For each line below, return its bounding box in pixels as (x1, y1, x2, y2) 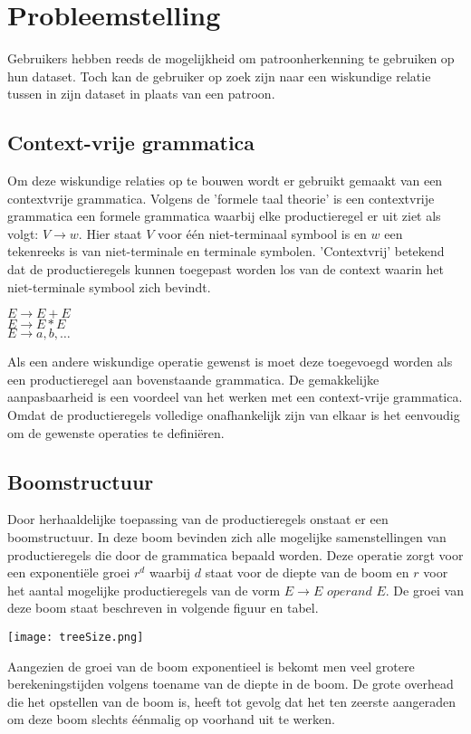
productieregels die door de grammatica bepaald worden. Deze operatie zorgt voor (7, 545, 464, 564)
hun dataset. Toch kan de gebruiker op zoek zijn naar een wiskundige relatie (7, 66, 431, 85)
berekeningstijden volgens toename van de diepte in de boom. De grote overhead (7, 674, 454, 693)
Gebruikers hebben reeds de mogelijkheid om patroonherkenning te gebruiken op (7, 49, 455, 68)
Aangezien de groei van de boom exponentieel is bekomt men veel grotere (7, 656, 415, 675)
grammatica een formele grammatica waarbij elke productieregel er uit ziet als (7, 206, 441, 225)
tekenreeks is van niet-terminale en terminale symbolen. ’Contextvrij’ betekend (7, 242, 445, 261)
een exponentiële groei (7, 563, 130, 582)
